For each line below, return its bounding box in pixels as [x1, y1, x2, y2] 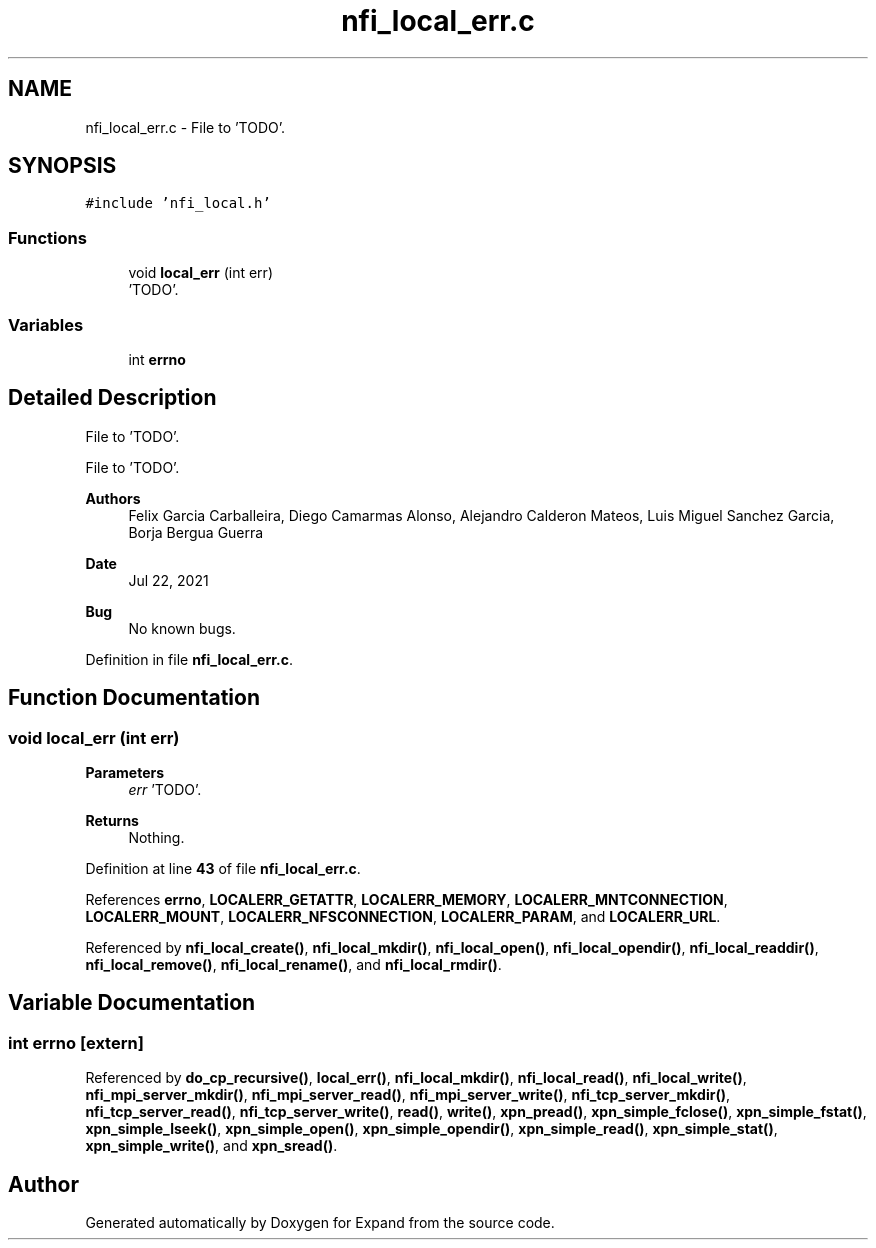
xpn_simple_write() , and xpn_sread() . [85, 1137, 338, 1155]
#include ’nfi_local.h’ [85, 195, 271, 212]
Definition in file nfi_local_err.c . [85, 650, 293, 668]
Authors [85, 489, 141, 507]
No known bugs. [128, 619, 236, 637]
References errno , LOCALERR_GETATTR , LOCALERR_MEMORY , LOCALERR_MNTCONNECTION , [85, 891, 728, 908]
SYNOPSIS [8, 153, 117, 179]
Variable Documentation [8, 990, 256, 1016]
